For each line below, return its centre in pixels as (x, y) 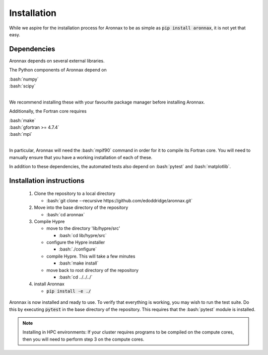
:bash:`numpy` (24, 79)
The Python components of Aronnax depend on (58, 70)
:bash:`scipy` (22, 86)
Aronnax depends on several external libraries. (57, 61)
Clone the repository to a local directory (75, 193)
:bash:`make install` (79, 263)
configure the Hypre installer (76, 242)
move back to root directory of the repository (93, 270)
